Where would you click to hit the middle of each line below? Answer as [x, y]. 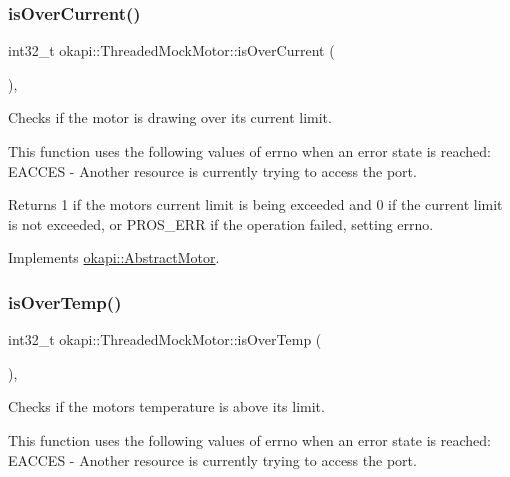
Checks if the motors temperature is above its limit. [166, 406]
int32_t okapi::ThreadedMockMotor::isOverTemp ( [165, 339]
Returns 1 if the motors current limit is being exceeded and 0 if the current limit [255, 204]
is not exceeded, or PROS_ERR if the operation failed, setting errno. [221, 223]
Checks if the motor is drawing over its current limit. [170, 117]
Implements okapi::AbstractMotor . [114, 257]
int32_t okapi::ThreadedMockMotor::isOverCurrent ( [171, 50]
